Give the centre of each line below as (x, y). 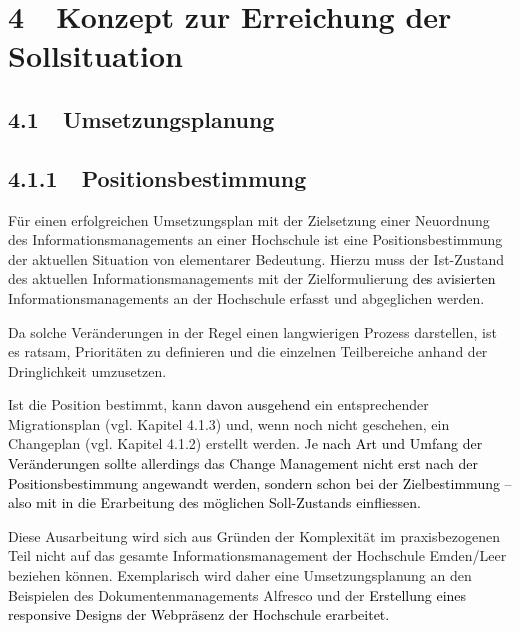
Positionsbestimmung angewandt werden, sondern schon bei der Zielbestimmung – (260, 482)
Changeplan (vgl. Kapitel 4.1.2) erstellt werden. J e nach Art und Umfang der (245, 443)
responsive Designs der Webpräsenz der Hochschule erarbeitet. (199, 614)
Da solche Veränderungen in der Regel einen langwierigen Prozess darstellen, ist (252, 331)
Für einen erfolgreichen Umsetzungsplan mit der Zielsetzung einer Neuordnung (249, 219)
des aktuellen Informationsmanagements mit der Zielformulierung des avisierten (252, 278)
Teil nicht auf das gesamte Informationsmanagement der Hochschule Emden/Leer (257, 555)
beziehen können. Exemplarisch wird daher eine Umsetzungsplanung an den (240, 575)
